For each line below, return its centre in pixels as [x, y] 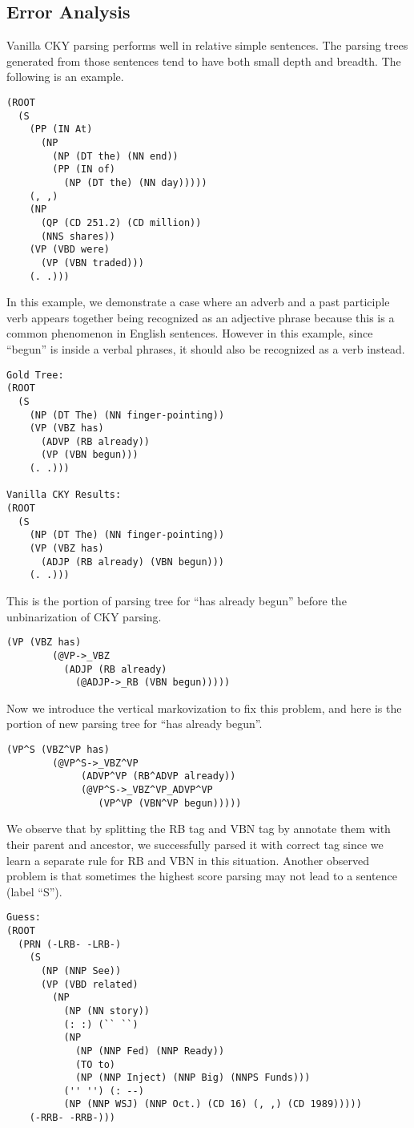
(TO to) [95, 1064]
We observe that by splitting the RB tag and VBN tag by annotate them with [199, 829]
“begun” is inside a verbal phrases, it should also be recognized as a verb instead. [206, 348]
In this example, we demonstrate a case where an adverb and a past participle [198, 302]
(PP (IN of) [84, 170]
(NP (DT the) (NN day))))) [135, 182]
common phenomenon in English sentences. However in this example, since [190, 333]
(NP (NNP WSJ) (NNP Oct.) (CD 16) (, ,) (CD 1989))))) [213, 1104]
